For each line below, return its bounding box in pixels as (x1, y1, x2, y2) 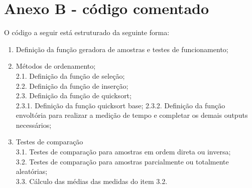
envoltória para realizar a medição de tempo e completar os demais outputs (16, 110, 248, 120)
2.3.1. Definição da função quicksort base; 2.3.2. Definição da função (16, 100, 225, 110)
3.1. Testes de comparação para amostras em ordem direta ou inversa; (16, 146, 231, 157)
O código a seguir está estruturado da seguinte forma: (4, 27, 170, 38)
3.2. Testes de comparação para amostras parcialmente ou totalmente (16, 156, 229, 166)
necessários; (16, 119, 52, 130)
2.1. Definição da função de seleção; (16, 70, 125, 81)
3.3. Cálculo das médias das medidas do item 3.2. (16, 175, 168, 186)
